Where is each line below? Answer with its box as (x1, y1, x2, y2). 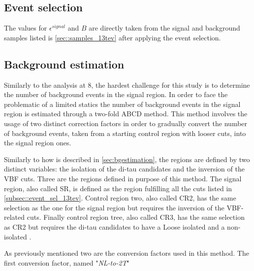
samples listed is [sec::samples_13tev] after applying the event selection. (4, 32, 221, 42)
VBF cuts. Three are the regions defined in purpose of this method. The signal (4, 173, 242, 183)
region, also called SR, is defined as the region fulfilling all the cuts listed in (4, 183, 232, 193)
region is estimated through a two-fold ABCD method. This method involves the (4, 108, 248, 119)
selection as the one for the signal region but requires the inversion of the (4, 202, 224, 212)
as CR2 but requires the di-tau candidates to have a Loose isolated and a (4, 221, 225, 232)
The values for (4, 23, 47, 33)
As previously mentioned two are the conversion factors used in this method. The (4, 248, 249, 258)
